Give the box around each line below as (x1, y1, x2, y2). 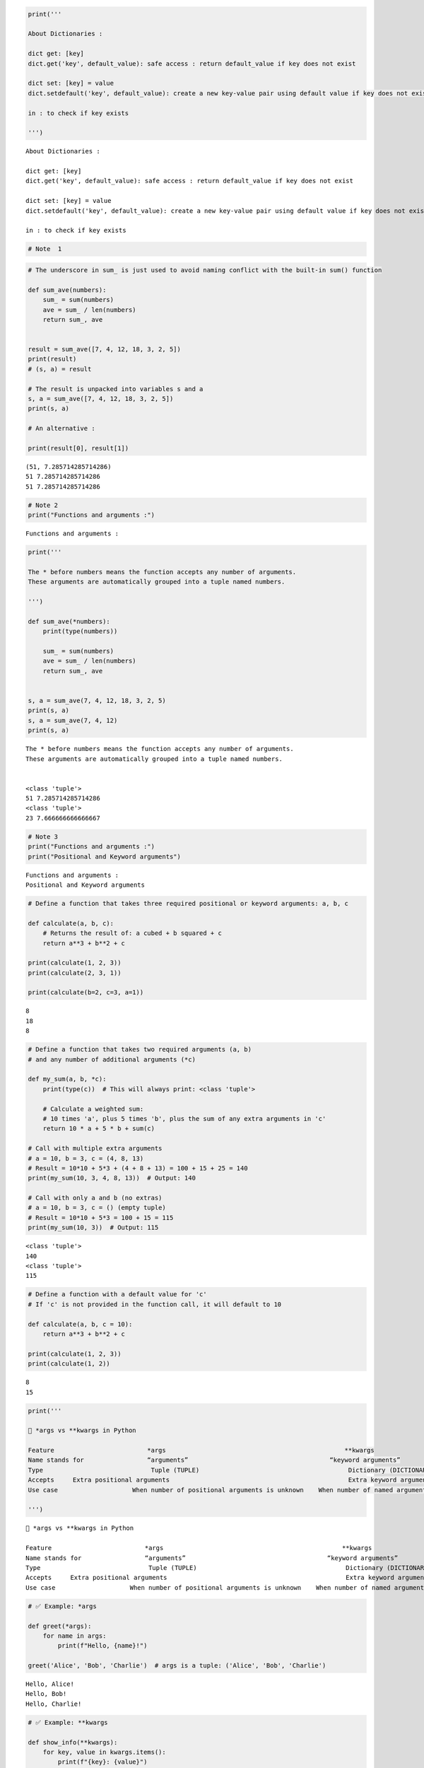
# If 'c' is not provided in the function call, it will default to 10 (28, 1300, 282, 1308)
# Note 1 (28, 245, 62, 253)
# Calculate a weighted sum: (42, 1105, 144, 1113)
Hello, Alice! (25, 1680, 74, 1688)
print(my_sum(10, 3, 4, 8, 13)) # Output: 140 (28, 1174, 196, 1182)
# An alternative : (28, 424, 95, 433)
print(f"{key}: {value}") (57, 1758, 148, 1766)
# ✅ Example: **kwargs (28, 1718, 109, 1726)
